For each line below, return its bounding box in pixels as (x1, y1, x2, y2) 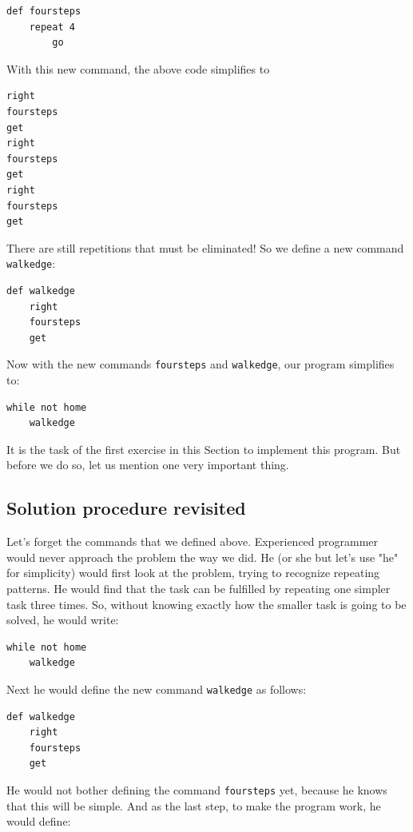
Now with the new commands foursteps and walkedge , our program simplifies (6, 356, 395, 372)
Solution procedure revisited (6, 496, 246, 520)
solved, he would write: (6, 611, 119, 628)
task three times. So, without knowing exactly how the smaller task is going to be (6, 595, 407, 612)
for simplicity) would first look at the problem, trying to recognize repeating (6, 564, 380, 581)
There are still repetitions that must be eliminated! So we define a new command (6, 239, 404, 256)
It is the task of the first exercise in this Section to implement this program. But (6, 440, 401, 457)
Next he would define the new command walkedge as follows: (6, 680, 307, 697)
